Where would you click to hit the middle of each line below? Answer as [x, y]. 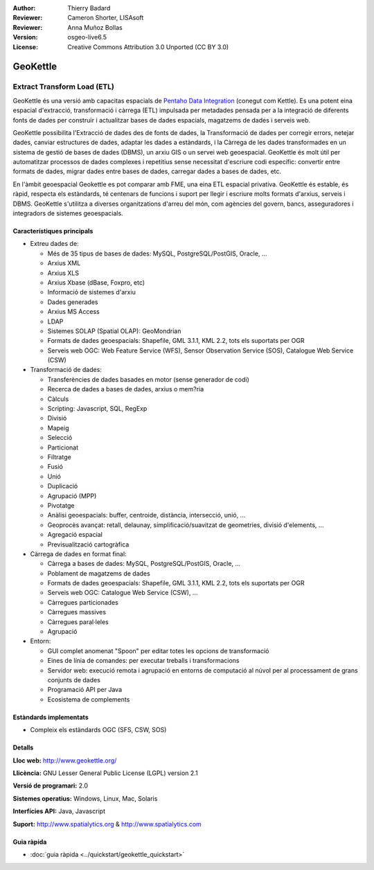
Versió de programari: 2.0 [51, 785]
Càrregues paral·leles [78, 622]
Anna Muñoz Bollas [95, 27]
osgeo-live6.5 [87, 37]
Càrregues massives [77, 612]
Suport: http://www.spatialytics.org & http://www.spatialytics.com [107, 824]
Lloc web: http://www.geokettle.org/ [65, 760]
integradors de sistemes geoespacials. [68, 213]
